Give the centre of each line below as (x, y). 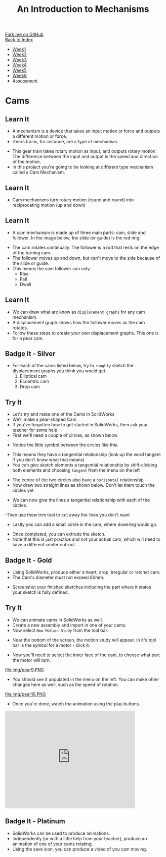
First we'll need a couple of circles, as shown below (65, 435)
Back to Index (19, 40)
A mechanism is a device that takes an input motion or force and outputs (86, 131)
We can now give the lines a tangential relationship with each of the (81, 500)
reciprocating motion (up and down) (49, 205)
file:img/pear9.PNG (25, 670)
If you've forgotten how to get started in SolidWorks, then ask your (80, 425)
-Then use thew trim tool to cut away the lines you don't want (67, 515)
